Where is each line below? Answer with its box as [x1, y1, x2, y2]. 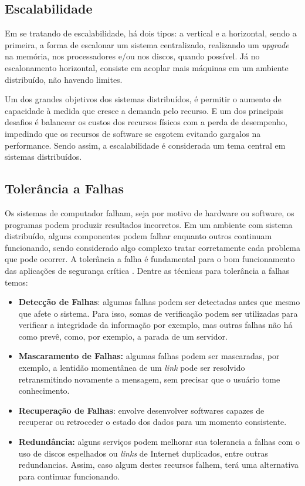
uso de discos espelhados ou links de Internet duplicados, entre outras [18, 447, 269, 459]
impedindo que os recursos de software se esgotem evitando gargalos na [5, 127, 261, 139]
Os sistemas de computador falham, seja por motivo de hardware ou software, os [5, 206, 294, 219]
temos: [5, 276, 28, 288]
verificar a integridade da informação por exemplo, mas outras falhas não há [18, 319, 293, 331]
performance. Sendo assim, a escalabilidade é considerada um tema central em [5, 139, 286, 151]
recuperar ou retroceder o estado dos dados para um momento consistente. [18, 415, 287, 428]
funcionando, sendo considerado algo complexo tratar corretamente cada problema [5, 241, 301, 253]
